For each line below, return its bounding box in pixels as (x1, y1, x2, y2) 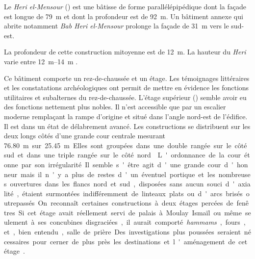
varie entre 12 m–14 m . (4, 56, 78, 66)
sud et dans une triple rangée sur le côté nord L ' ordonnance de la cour (4, 150, 241, 160)
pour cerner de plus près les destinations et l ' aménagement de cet (32, 236, 248, 246)
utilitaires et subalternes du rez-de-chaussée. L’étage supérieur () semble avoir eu (4, 92, 247, 102)
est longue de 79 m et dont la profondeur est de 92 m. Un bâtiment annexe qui (4, 11, 243, 21)
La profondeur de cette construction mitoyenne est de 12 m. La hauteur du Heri (4, 47, 246, 57)
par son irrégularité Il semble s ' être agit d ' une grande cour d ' (21, 159, 234, 169)
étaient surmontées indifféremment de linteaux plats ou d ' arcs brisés (22, 188, 243, 198)
